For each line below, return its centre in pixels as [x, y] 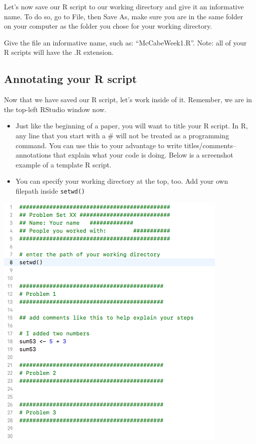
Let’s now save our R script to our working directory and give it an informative [124, 6]
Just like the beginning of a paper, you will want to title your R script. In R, [132, 126]
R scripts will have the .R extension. [59, 52]
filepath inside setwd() [50, 190]
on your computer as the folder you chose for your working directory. [108, 26]
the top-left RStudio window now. [55, 109]
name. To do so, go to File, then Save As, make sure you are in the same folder [124, 16]
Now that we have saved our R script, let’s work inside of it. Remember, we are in [128, 100]
